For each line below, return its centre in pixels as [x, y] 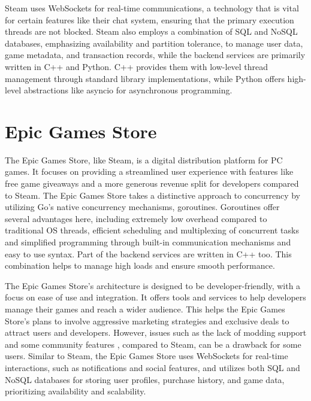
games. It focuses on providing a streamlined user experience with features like [149, 171]
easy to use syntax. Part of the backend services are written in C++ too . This [148, 253]
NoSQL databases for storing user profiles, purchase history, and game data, [145, 379]
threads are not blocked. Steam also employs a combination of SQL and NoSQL [151, 31]
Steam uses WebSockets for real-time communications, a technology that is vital [152, 8]
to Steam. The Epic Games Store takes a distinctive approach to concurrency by [153, 195]
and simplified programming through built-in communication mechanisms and [148, 242]
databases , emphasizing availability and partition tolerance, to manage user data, [154, 43]
